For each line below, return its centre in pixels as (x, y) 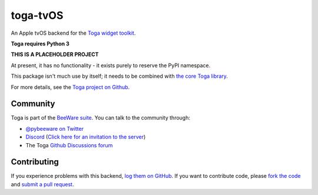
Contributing (35, 162)
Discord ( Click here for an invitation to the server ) (86, 137)
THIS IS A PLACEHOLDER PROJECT (55, 54)
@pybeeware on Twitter (54, 128)
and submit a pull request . (42, 184)
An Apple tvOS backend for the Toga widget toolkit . (73, 33)
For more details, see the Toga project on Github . (70, 87)
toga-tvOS (37, 15)
